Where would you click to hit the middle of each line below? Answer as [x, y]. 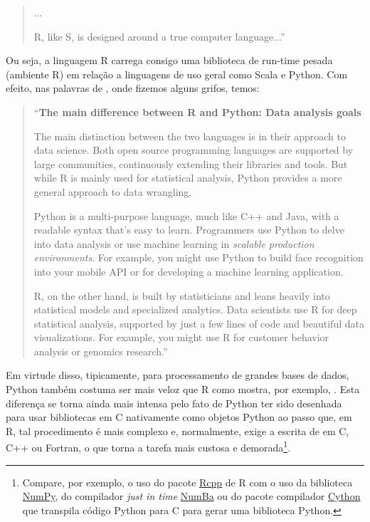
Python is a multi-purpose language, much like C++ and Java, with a [186, 215]
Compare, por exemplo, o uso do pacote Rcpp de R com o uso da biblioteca [187, 482]
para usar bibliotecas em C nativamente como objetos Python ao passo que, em [179, 417]
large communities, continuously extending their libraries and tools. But [191, 163]
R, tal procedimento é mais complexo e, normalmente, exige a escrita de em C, [178, 430]
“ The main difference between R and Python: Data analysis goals [197, 111]
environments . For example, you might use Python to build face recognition [199, 257]
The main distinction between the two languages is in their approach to [190, 136]
